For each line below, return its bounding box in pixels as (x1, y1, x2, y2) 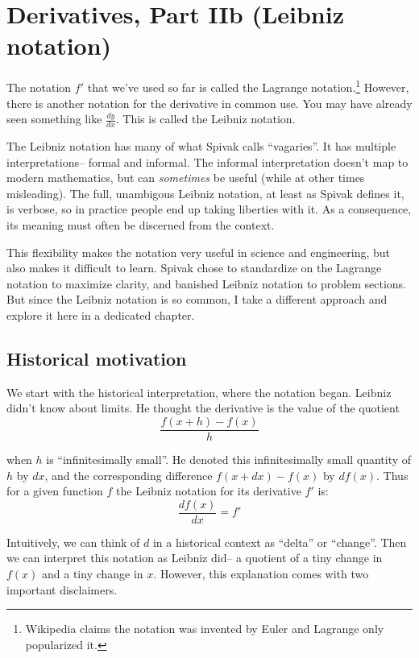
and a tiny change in (42, 565, 143, 581)
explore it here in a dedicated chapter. (6, 306, 195, 323)
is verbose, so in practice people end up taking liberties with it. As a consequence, (6, 201, 412, 217)
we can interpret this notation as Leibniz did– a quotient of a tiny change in (6, 549, 383, 566)
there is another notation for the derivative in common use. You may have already (6, 94, 413, 111)
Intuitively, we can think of (6, 533, 140, 550)
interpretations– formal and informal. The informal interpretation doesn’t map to (6, 153, 409, 170)
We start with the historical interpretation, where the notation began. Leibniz (6, 383, 392, 400)
